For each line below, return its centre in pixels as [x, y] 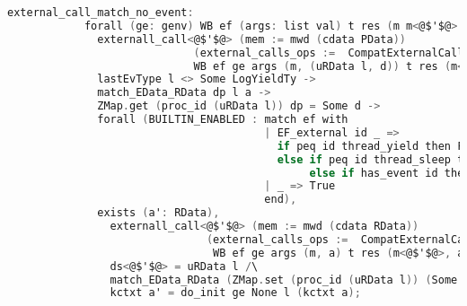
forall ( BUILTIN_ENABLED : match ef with [223, 119]
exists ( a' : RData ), [159, 213]
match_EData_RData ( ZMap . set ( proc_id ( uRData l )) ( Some [284, 280]
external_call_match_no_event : [101, 13]
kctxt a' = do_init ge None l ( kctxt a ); [235, 293]
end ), [281, 200]
